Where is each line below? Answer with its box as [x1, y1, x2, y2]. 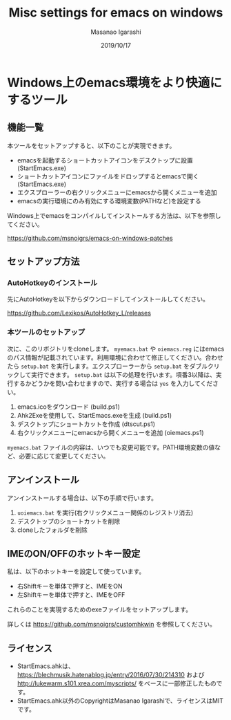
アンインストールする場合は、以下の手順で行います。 [7, 493, 157, 502]
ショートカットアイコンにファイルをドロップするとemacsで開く [17, 172, 199, 181]
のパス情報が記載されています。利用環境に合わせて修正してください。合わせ [7, 353, 224, 361]
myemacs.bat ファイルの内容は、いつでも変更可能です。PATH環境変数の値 [7, 443, 215, 451]
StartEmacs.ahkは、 [17, 662, 74, 670]
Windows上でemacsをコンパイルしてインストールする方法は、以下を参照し [7, 211, 221, 219]
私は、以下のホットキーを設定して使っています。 [7, 567, 145, 575]
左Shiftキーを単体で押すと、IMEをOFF [17, 591, 125, 599]
